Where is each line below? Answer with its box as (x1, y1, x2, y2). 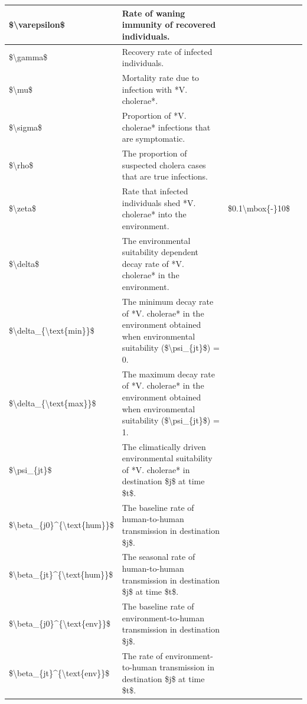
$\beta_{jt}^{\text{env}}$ (9, 667, 110, 679)
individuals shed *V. (122, 196, 196, 208)
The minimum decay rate (122, 295, 214, 307)
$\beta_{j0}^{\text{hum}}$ (9, 519, 114, 531)
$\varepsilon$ (9, 18, 65, 31)
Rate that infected (122, 185, 188, 197)
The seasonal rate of (122, 550, 195, 563)
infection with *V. (122, 83, 188, 95)
